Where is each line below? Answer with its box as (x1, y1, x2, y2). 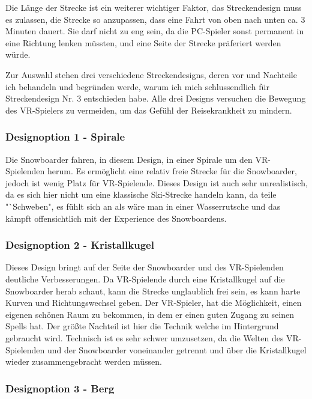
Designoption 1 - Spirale (5, 129, 125, 144)
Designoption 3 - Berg (5, 380, 115, 395)
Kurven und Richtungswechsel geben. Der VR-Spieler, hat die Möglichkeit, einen (5, 296, 302, 309)
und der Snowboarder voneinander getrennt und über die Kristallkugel (47, 343, 307, 356)
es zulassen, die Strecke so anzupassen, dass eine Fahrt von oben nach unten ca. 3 (5, 13, 305, 25)
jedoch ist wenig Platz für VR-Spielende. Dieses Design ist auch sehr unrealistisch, (5, 176, 308, 189)
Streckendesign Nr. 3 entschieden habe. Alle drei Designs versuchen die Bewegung (5, 92, 306, 105)
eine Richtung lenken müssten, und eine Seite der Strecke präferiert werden (5, 36, 281, 49)
